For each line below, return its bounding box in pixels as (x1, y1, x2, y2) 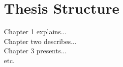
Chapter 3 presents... (4, 45, 67, 56)
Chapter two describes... (4, 36, 77, 46)
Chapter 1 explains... (4, 26, 67, 37)
